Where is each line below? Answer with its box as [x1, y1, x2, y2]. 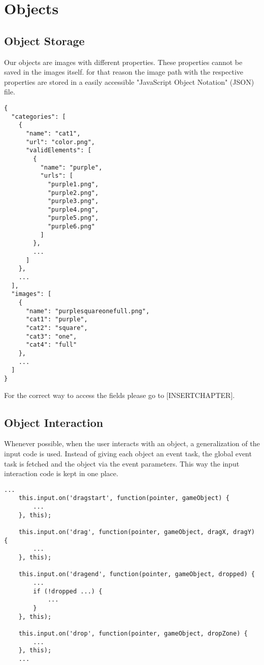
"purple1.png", [47, 180, 99, 188]
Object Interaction [4, 414, 104, 430]
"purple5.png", [47, 214, 99, 222]
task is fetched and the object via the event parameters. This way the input [4, 458, 240, 469]
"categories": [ [11, 113, 66, 120]
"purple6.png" [47, 223, 95, 230]
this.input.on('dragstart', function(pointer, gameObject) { [18, 494, 229, 502]
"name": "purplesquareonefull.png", [25, 307, 150, 315]
